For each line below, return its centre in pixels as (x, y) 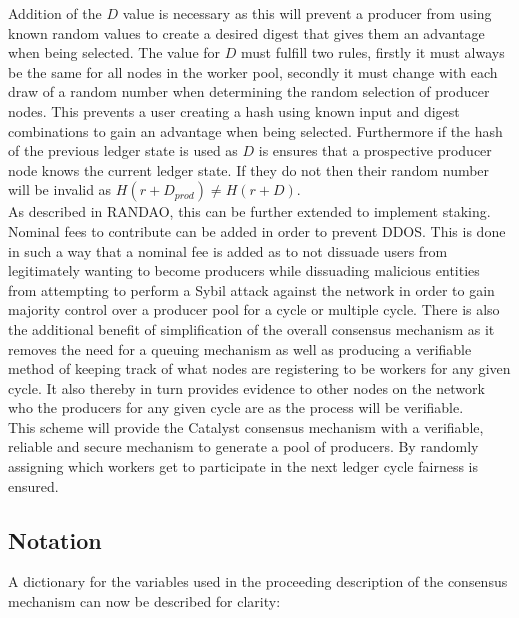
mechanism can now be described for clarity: (144, 601)
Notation (55, 539)
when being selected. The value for (114, 52)
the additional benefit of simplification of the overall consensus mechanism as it (251, 328)
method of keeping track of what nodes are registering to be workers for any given (259, 368)
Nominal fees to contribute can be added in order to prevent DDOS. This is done (257, 230)
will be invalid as (60, 189)
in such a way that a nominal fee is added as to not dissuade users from (228, 250)
